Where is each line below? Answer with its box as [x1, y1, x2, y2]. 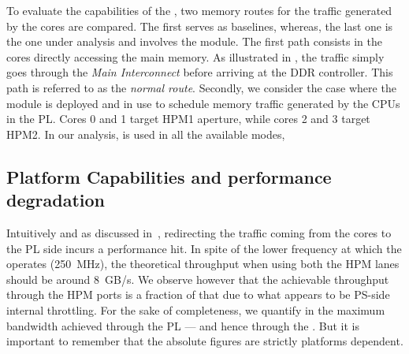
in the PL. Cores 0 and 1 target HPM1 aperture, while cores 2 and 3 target [6, 110, 370, 127]
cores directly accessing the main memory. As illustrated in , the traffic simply [6, 48, 385, 65]
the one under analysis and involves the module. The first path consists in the [6, 33, 383, 50]
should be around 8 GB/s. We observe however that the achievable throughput [6, 270, 389, 287]
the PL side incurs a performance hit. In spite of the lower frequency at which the [6, 240, 402, 256]
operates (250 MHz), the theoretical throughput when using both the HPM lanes [6, 255, 400, 272]
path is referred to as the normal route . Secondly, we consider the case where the [6, 79, 396, 95]
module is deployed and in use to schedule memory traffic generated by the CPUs [6, 95, 400, 111]
